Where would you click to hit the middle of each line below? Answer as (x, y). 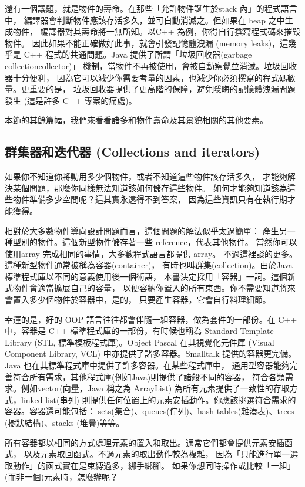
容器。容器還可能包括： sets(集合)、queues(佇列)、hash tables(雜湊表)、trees (150, 411)
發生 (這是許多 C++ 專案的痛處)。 (71, 100)
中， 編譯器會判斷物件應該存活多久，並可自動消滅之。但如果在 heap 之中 (145, 20)
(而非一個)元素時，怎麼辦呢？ (61, 477)
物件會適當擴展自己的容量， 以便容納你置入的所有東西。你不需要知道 (146, 288)
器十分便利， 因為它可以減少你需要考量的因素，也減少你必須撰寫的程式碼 (146, 77)
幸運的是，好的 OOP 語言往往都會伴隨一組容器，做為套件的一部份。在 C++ (151, 319)
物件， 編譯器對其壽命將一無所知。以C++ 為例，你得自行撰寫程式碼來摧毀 (157, 31)
